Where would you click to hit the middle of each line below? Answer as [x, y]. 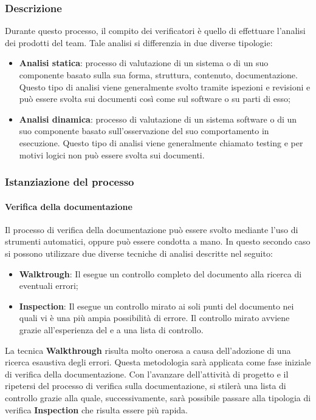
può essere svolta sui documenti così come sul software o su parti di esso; [155, 99]
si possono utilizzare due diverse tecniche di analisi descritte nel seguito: [139, 253]
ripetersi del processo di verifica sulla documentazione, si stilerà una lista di [146, 386]
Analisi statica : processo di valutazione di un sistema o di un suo [144, 63]
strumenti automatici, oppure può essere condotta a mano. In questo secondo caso [158, 241]
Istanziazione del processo [70, 182]
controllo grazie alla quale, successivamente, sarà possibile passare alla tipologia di [158, 397]
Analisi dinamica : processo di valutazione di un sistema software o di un [158, 119]
